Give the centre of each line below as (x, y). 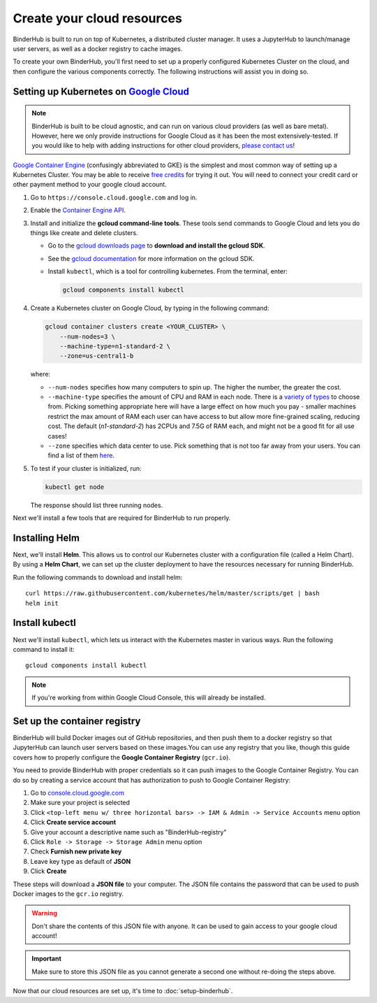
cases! (57, 436)
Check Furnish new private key (76, 852)
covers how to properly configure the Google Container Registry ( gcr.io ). (121, 757)
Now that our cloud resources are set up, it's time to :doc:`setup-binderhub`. (123, 991)
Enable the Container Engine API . (78, 211)
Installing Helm (46, 538)
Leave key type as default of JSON (81, 861)
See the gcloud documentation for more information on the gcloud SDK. (151, 258)
